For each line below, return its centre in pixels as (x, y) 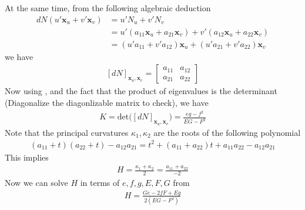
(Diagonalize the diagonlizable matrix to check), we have (107, 102)
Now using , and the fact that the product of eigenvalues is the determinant (141, 91)
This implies (27, 157)
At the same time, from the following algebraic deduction (108, 8)
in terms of (100, 182)
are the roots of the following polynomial (227, 132)
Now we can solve (36, 182)
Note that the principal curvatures (67, 132)
